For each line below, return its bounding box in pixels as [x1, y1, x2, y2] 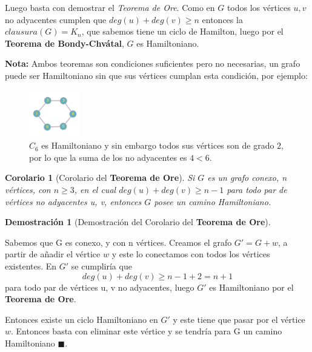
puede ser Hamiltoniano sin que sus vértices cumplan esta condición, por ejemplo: [5, 69, 308, 81]
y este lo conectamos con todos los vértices [111, 248, 270, 260]
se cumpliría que [71, 259, 132, 272]
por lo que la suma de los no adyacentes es [29, 151, 187, 163]
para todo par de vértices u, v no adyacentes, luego [5, 280, 194, 293]
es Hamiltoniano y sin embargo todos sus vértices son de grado [41, 139, 274, 152]
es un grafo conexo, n [207, 171, 287, 184]
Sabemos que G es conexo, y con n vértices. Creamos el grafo [5, 235, 232, 248]
